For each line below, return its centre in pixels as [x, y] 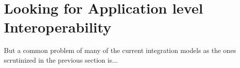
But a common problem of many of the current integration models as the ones [120, 50]
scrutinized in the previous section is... [61, 59]
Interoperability [58, 27]
